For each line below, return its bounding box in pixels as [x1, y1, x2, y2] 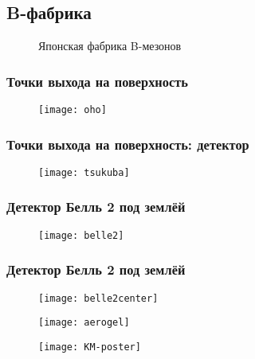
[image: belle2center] [38, 292, 159, 304]
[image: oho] [38, 104, 107, 116]
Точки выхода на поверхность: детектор [6, 134, 249, 154]
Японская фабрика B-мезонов [38, 37, 182, 54]
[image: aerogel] [38, 317, 130, 329]
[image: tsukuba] [38, 166, 130, 178]
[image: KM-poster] [38, 341, 141, 353]
